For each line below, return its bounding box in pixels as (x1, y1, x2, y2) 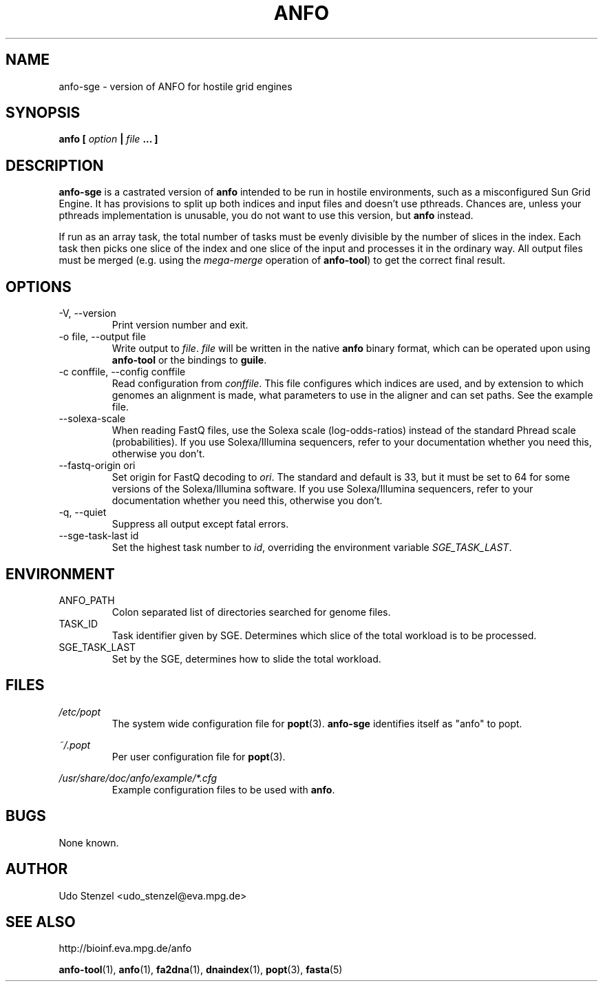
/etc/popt (59, 705, 101, 718)
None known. (59, 836, 119, 849)
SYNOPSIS (6, 104, 81, 122)
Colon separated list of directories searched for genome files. (112, 605, 391, 618)
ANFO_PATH (59, 594, 115, 606)
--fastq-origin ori (59, 459, 136, 472)
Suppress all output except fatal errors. (112, 518, 289, 530)
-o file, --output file (59, 331, 146, 343)
